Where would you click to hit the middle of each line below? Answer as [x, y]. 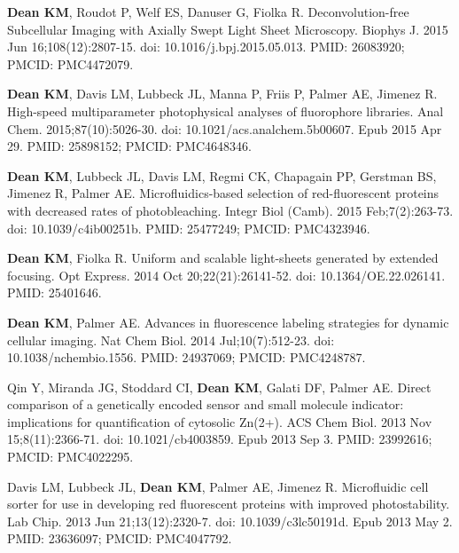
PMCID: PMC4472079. [70, 63]
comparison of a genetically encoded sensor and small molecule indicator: [206, 404]
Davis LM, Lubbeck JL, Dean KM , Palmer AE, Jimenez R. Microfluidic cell [218, 486]
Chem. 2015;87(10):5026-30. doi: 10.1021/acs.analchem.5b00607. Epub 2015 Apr [225, 128]
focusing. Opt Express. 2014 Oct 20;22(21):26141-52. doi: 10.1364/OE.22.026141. [226, 275]
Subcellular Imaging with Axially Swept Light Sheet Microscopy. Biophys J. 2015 [228, 29]
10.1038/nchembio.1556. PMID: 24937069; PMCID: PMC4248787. [187, 357]
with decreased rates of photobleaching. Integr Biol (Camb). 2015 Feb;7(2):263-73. [230, 210]
